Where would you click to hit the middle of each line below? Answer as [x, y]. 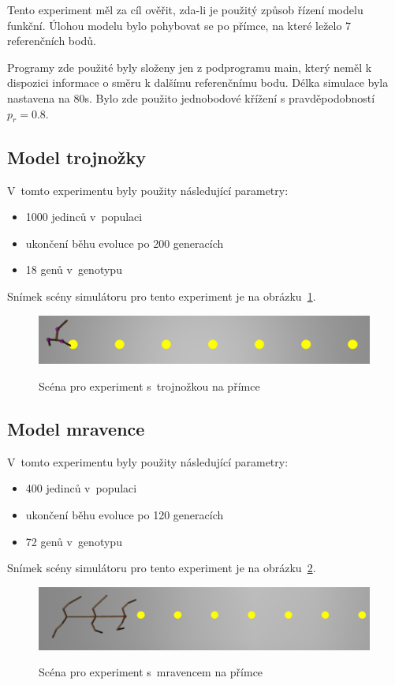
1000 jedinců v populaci [84, 217]
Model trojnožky [77, 157]
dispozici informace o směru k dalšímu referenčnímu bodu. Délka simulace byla [198, 82]
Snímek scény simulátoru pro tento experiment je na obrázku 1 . [162, 296]
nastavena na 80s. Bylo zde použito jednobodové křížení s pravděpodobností [191, 97]
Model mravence [76, 429]
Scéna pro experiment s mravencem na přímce [151, 672]
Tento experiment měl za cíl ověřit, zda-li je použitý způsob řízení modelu [185, 9]
